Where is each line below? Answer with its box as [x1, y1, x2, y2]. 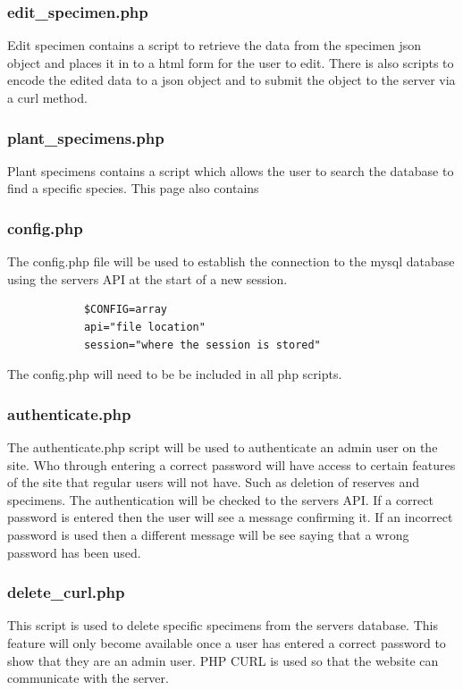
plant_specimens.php [7, 126, 164, 148]
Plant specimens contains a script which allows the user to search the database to [7, 161, 454, 180]
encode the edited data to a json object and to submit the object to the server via [7, 71, 456, 89]
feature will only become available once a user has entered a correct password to [7, 633, 446, 652]
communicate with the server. [7, 669, 169, 687]
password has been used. [7, 543, 141, 561]
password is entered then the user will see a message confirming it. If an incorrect [7, 508, 453, 526]
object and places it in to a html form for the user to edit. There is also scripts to [7, 53, 454, 72]
